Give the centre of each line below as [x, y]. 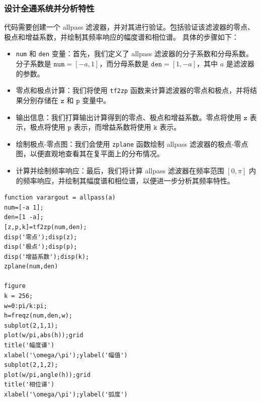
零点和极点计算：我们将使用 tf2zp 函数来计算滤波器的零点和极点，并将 [133, 90]
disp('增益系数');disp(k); [47, 257]
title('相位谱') [29, 385]
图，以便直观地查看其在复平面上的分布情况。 [90, 154]
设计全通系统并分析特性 [49, 8]
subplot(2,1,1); [31, 325]
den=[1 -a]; [24, 217]
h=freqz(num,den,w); [38, 316]
